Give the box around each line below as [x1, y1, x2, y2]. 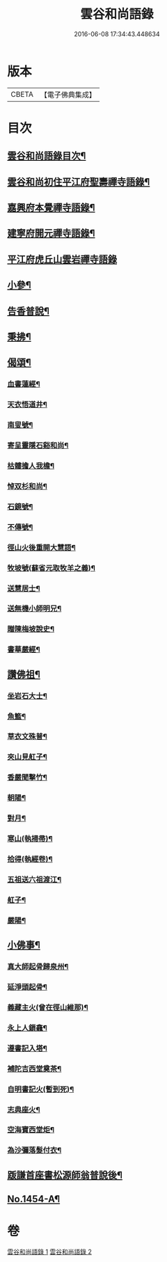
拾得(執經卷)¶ [7, 854, 53, 864]
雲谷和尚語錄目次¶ [7, 150, 86, 162]
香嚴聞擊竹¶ [7, 773, 47, 782]
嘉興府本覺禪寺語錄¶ [7, 202, 95, 214]
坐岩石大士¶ [7, 691, 47, 700]
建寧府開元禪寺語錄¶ [7, 228, 95, 239]
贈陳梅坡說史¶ [7, 624, 54, 634]
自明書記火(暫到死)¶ [7, 1084, 74, 1094]
